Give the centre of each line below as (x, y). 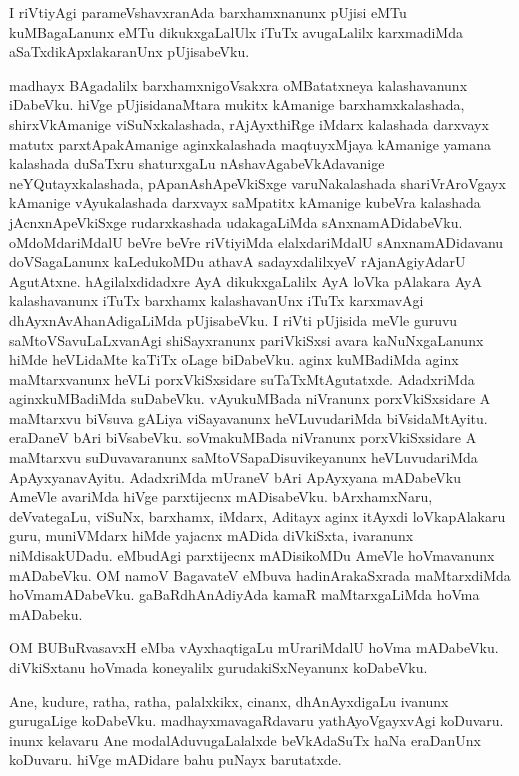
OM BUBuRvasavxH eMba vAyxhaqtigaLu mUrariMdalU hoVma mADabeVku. (254, 647)
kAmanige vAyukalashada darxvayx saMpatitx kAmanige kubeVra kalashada (245, 202)
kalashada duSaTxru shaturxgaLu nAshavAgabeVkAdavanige (197, 163)
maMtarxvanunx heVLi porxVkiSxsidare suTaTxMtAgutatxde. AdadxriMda (242, 378)
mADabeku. (46, 613)
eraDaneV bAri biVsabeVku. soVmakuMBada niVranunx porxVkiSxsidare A (243, 437)
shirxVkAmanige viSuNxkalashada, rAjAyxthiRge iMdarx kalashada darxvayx (249, 123)
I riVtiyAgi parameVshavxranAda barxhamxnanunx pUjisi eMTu (208, 12)
